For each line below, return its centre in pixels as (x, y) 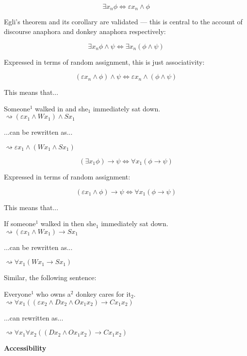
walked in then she (68, 223)
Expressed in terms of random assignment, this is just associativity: (104, 62)
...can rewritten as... (34, 317)
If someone (20, 223)
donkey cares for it (103, 294)
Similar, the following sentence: (50, 277)
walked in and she (62, 108)
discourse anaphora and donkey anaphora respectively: (85, 31)
